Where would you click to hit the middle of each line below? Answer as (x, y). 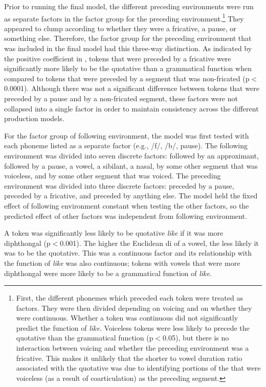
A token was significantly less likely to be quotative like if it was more (114, 233)
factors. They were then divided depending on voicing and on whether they (134, 308)
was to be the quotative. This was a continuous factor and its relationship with (128, 253)
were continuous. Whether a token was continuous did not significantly (127, 318)
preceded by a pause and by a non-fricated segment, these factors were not (121, 98)
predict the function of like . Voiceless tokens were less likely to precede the (133, 327)
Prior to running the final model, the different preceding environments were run (129, 6)
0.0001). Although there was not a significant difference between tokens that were (132, 88)
